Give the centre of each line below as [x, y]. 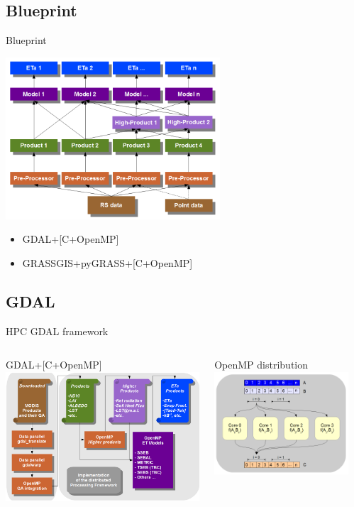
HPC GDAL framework [57, 331]
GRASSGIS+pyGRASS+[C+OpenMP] [107, 262]
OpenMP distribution [261, 365]
